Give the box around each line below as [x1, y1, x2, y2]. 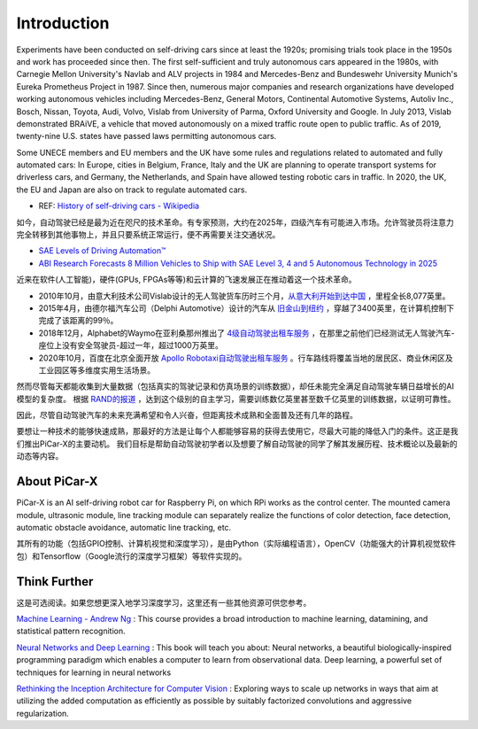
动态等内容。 [16, 451, 64, 461]
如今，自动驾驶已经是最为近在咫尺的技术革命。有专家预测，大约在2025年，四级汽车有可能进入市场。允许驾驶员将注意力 [16, 217, 455, 228]
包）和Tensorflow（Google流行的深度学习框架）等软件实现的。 [16, 550, 247, 562]
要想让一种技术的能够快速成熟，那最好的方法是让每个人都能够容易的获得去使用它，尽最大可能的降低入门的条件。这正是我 [16, 426, 459, 437]
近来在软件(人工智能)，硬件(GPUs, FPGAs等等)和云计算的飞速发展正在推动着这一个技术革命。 [16, 275, 357, 285]
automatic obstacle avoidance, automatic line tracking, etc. [16, 522, 232, 532]
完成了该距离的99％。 [38, 315, 119, 326]
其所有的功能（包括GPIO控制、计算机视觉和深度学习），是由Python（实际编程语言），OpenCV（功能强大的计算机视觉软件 [16, 539, 456, 549]
